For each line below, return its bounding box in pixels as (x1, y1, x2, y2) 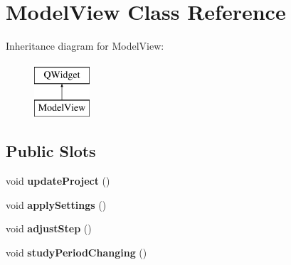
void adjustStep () (6, 221, 92, 236)
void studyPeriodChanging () (6, 244, 147, 259)
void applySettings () (6, 197, 107, 212)
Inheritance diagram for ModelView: (6, 38, 164, 53)
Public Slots (6, 140, 96, 162)
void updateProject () (6, 173, 110, 188)
